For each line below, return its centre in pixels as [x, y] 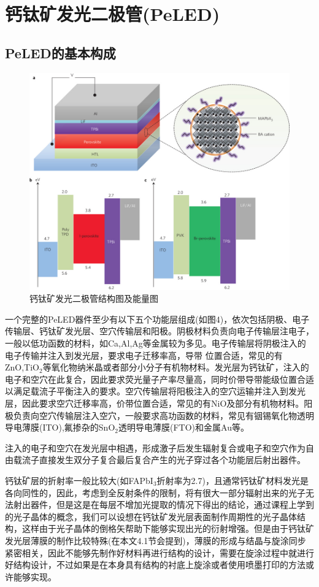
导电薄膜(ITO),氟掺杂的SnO [60, 427]
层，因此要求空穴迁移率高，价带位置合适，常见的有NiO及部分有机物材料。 [155, 403]
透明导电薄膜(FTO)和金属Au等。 [184, 427]
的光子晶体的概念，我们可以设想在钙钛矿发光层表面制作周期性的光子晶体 [151, 516]
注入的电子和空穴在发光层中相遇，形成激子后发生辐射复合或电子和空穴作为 [155, 447]
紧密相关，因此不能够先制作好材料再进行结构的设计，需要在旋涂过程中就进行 [159, 552]
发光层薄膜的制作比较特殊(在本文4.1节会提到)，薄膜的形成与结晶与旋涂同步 [156, 540]
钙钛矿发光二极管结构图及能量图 [94, 298]
